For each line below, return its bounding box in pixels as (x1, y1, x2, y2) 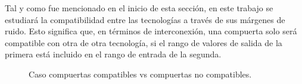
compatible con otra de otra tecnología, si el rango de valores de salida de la (5, 36, 282, 49)
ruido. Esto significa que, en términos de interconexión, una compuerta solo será (5, 25, 297, 37)
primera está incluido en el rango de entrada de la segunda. (5, 48, 222, 60)
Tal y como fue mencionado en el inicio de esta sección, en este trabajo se (5, 2, 273, 14)
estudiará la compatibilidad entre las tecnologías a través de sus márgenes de (5, 13, 285, 25)
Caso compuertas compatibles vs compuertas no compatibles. (29, 67, 252, 80)
